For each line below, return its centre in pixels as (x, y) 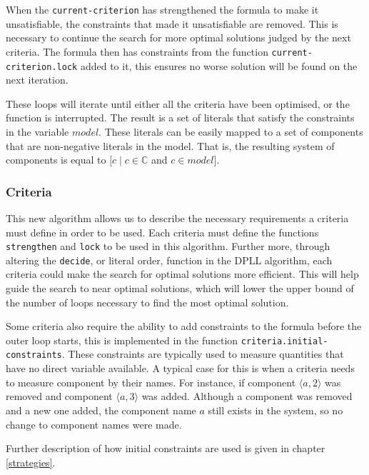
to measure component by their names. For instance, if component (151, 382)
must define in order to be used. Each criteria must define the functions (162, 232)
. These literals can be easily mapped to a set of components (231, 131)
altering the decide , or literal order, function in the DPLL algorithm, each (169, 260)
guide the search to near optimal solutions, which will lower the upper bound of (180, 288)
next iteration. (37, 80)
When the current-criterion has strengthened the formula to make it (162, 9)
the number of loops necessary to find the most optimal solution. (147, 302)
